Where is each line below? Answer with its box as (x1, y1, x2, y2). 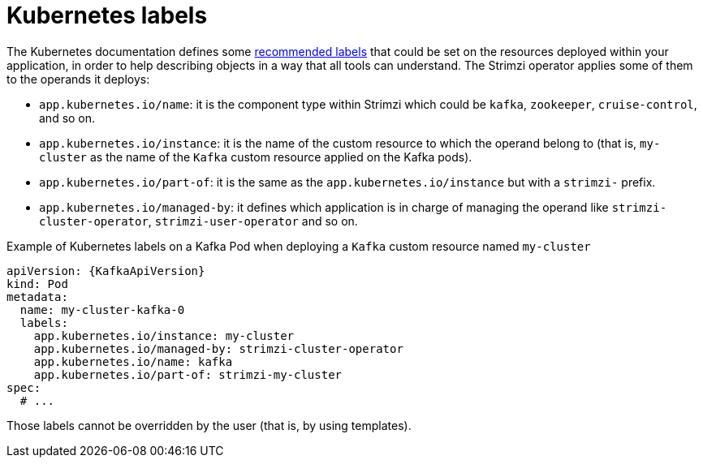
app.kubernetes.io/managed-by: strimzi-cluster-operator (33, 342, 403, 355)
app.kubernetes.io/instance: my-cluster (33, 329, 295, 342)
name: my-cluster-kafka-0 (19, 303, 185, 316)
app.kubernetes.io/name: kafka (33, 354, 233, 368)
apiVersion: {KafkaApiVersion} (6, 264, 205, 277)
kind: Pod (6, 277, 68, 290)
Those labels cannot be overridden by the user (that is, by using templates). (6, 418, 412, 432)
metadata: (6, 290, 68, 303)
